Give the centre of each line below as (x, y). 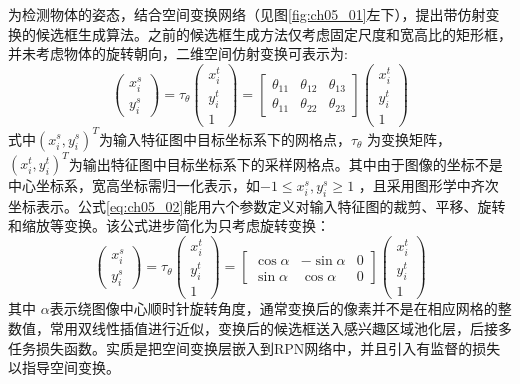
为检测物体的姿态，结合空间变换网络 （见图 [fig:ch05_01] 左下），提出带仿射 (247, 14)
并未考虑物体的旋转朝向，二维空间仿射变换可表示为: (178, 53)
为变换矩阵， (409, 138)
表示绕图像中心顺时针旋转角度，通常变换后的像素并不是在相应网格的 (273, 308)
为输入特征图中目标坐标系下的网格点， (224, 138)
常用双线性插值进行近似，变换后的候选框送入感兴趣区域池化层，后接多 (280, 327)
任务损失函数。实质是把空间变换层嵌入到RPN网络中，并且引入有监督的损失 (254, 347)
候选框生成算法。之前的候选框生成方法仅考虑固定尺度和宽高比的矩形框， (273, 33)
